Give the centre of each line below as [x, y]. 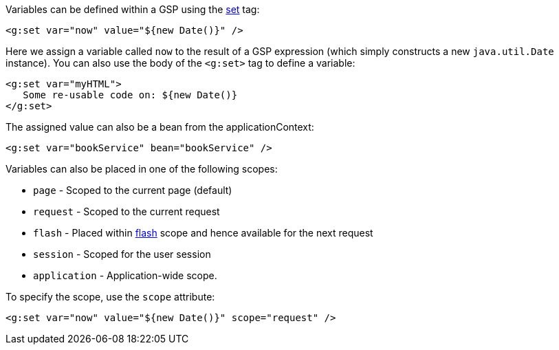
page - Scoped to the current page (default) [133, 190]
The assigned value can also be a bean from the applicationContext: [160, 127]
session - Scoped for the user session [122, 254]
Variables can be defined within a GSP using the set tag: [133, 9]
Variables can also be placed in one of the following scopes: [142, 169]
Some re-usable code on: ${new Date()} [130, 95]
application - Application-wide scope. [125, 275]
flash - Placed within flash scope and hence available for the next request [203, 233]
